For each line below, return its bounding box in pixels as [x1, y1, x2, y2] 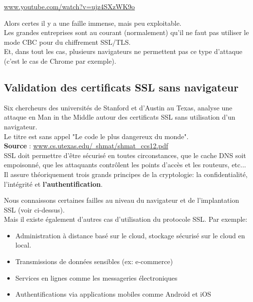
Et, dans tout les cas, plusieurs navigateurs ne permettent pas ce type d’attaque [4, 46, 243, 56]
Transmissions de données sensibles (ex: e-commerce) [15, 256, 173, 266]
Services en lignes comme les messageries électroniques [15, 272, 178, 283]
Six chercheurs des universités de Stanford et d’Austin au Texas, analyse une [4, 102, 233, 112]
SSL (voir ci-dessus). [4, 204, 65, 214]
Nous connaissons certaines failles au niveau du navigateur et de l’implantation [4, 195, 239, 205]
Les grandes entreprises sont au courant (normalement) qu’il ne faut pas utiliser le [4, 27, 249, 37]
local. [15, 240, 32, 250]
